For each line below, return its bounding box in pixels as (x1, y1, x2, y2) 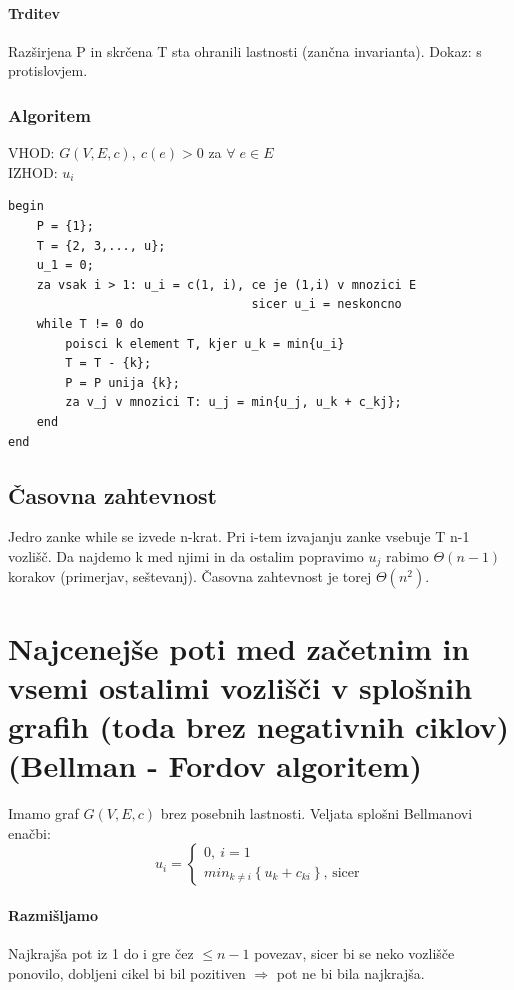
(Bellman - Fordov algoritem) (8, 745, 422, 786)
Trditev (8, 2, 61, 23)
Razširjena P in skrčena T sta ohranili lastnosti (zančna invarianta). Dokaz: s (8, 40, 482, 61)
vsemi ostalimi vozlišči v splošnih (8, 666, 473, 707)
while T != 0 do (36, 316, 145, 331)
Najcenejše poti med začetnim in (8, 627, 470, 668)
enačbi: (8, 822, 51, 843)
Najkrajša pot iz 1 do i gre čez (8, 943, 194, 964)
